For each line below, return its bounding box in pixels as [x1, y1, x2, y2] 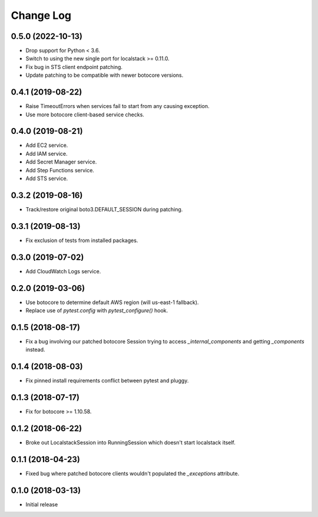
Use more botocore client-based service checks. [25, 111, 144, 118]
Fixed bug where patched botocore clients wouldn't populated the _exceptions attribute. [25, 470, 240, 477]
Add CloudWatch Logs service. [25, 267, 101, 274]
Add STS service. [25, 175, 68, 182]
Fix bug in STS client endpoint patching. [25, 63, 123, 70]
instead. [25, 346, 45, 354]
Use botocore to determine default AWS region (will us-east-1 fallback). [25, 299, 199, 306]
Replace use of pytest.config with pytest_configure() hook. [25, 307, 168, 314]
